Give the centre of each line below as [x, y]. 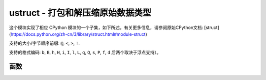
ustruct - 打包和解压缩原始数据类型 [80, 13]
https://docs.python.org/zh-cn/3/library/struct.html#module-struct [78, 34]
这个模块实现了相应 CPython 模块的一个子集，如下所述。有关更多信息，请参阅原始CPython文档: [106, 27]
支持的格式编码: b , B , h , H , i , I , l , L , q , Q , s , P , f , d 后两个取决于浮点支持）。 [85, 52]
